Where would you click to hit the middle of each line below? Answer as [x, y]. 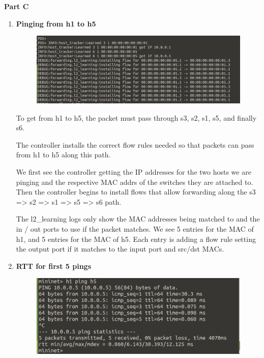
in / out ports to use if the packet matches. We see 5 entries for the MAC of [135, 229]
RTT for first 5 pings [53, 266]
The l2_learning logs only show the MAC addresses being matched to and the [138, 219]
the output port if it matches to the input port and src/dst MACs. [120, 249]
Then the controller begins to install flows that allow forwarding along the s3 [136, 192]
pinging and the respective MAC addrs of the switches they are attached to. [135, 182]
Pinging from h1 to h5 [56, 23]
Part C [17, 6]
